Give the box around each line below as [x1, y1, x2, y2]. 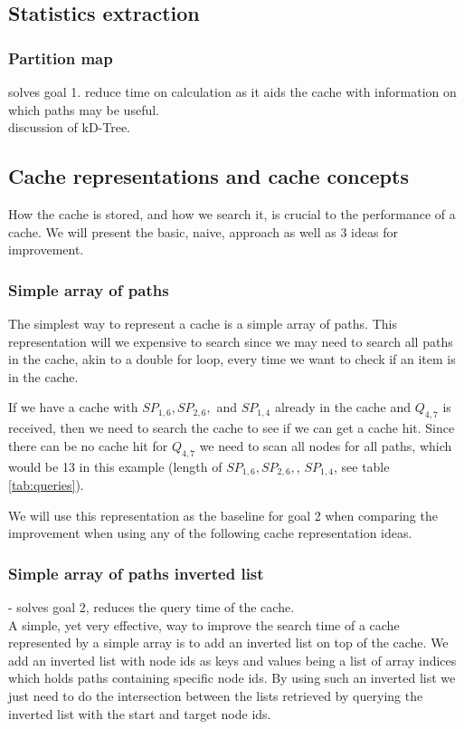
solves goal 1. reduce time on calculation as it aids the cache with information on [8, 82, 457, 101]
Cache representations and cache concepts [8, 162, 409, 190]
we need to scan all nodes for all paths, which [199, 436, 452, 455]
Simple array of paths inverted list [8, 561, 264, 584]
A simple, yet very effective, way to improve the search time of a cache [8, 615, 400, 634]
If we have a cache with [8, 398, 138, 417]
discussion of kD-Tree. [8, 118, 131, 137]
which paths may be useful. [8, 100, 159, 119]
